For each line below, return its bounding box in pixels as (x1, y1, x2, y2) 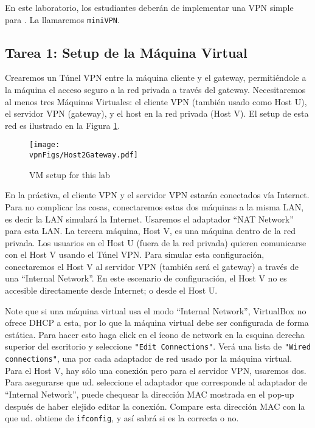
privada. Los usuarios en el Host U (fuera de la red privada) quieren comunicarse (5, 236, 306, 249)
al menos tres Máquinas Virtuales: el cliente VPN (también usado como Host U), (5, 95, 307, 108)
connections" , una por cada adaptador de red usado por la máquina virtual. (5, 352, 292, 365)
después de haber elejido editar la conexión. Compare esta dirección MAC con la (5, 399, 305, 412)
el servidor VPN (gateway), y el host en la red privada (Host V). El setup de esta (5, 107, 309, 120)
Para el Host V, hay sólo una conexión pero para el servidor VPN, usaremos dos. (5, 364, 306, 376)
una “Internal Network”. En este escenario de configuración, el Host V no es (5, 272, 287, 285)
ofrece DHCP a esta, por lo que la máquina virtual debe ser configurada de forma (5, 316, 309, 329)
